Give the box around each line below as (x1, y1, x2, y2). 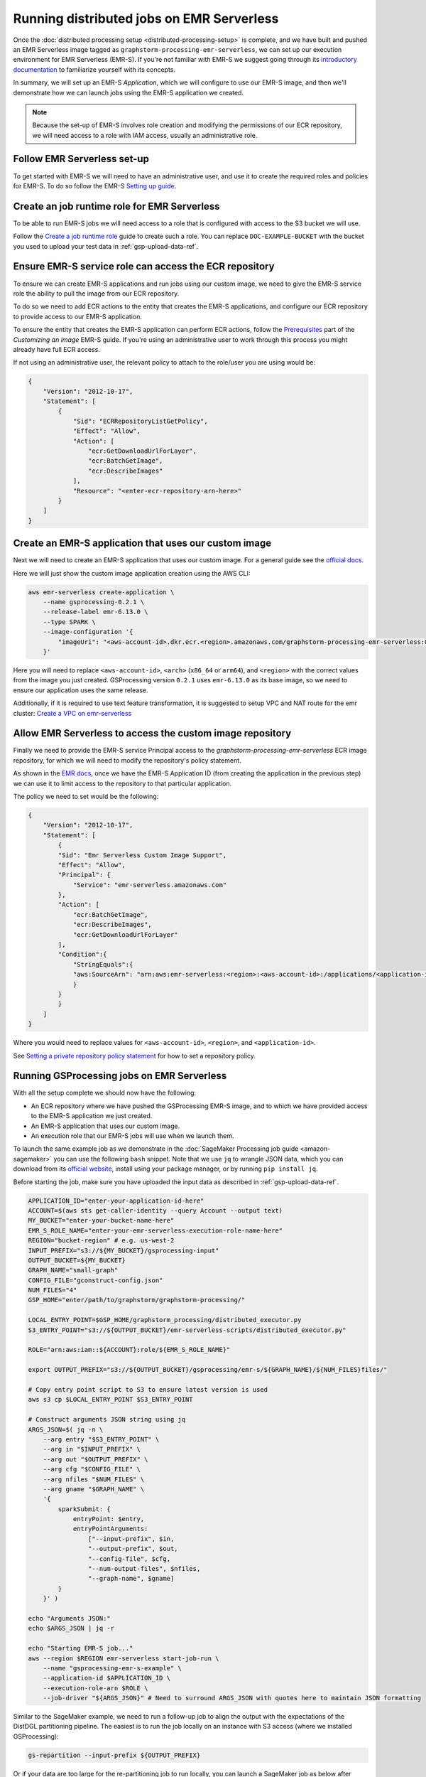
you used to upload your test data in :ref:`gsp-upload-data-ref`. (13, 242, 199, 250)
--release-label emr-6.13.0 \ (43, 608, 148, 616)
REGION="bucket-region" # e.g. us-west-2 (28, 1237, 175, 1245)
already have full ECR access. (13, 345, 101, 353)
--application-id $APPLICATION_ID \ (43, 1674, 170, 1682)
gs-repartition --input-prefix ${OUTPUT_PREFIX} (28, 1751, 201, 1759)
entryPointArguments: (72, 1525, 148, 1533)
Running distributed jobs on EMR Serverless (13, 11, 279, 26)
